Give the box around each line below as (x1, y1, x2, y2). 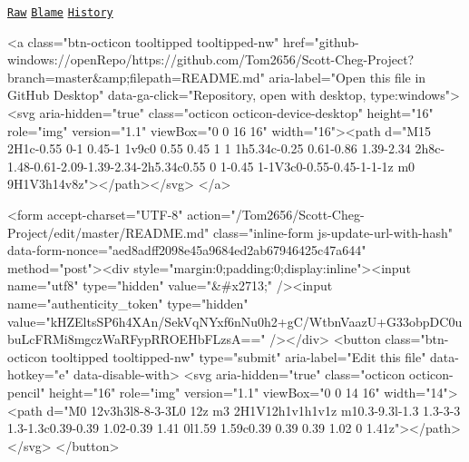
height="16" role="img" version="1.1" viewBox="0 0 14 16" (49, 382, 380, 401)
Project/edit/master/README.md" (7, 222, 210, 241)
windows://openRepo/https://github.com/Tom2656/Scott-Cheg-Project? (7, 50, 415, 69)
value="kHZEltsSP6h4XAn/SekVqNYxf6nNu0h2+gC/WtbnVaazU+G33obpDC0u (7, 311, 463, 330)
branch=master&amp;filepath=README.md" (7, 67, 265, 86)
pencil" (7, 382, 45, 401)
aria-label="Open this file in (269, 67, 426, 86)
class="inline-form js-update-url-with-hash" (212, 222, 453, 241)
